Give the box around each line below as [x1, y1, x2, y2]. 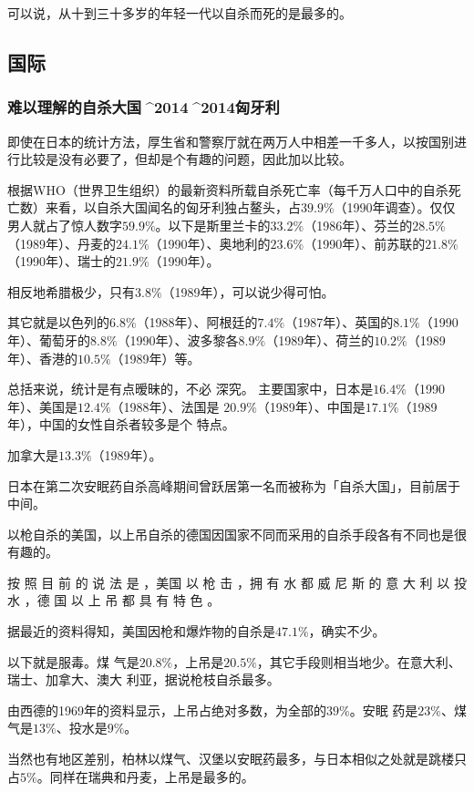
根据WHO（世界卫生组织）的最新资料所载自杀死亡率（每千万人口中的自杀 [7, 180, 448, 199]
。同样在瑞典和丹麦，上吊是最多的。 [36, 766, 254, 786]
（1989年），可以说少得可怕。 [161, 282, 335, 301]
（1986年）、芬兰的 [304, 215, 413, 234]
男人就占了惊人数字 [7, 215, 122, 234]
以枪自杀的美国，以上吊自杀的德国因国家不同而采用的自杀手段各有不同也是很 [7, 524, 467, 543]
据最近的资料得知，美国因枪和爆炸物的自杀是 [7, 622, 275, 641]
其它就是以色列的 [7, 313, 109, 332]
